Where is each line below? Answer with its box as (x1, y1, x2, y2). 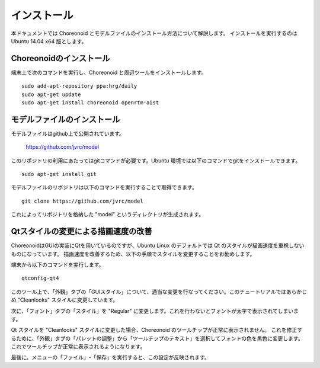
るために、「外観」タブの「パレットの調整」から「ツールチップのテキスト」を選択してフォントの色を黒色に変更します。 (11, 335, 303, 342)
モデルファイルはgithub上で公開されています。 (11, 130, 124, 137)
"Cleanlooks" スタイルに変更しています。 (17, 296, 119, 303)
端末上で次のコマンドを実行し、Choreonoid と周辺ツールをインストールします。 (11, 69, 207, 76)
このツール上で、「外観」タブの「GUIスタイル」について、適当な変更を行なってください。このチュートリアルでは (11, 288, 287, 295)
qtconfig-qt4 (21, 275, 59, 281)
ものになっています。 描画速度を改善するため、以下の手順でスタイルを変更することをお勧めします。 (11, 250, 255, 257)
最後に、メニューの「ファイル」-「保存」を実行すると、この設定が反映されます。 (11, 354, 210, 361)
